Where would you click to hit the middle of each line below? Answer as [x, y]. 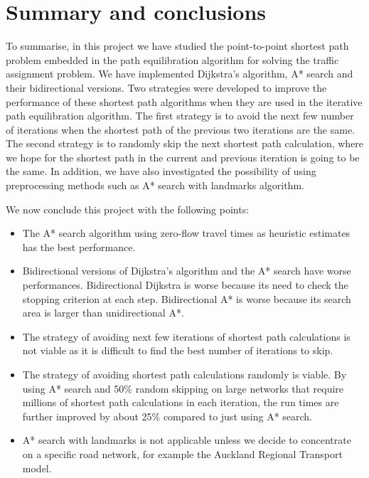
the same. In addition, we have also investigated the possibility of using [161, 171]
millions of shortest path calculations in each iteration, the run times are [181, 402]
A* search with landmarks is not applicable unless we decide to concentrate [187, 440]
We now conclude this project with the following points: [128, 209]
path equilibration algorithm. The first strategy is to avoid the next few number [180, 116]
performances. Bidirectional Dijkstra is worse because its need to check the [185, 285]
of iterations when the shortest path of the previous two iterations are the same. [181, 129]
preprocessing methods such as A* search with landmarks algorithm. [155, 185]
